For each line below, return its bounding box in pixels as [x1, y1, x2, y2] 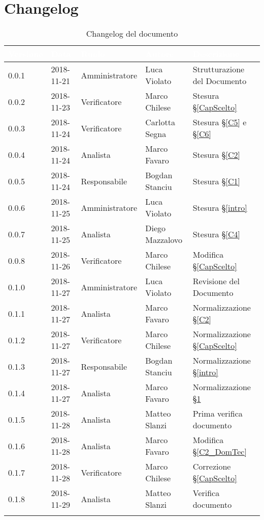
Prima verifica [192, 407, 243, 420]
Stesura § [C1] [192, 175, 240, 187]
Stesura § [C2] [192, 148, 240, 160]
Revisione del [192, 275, 240, 287]
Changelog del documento [86, 28, 178, 40]
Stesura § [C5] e [192, 116, 247, 128]
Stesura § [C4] [192, 228, 240, 240]
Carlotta [145, 116, 175, 128]
